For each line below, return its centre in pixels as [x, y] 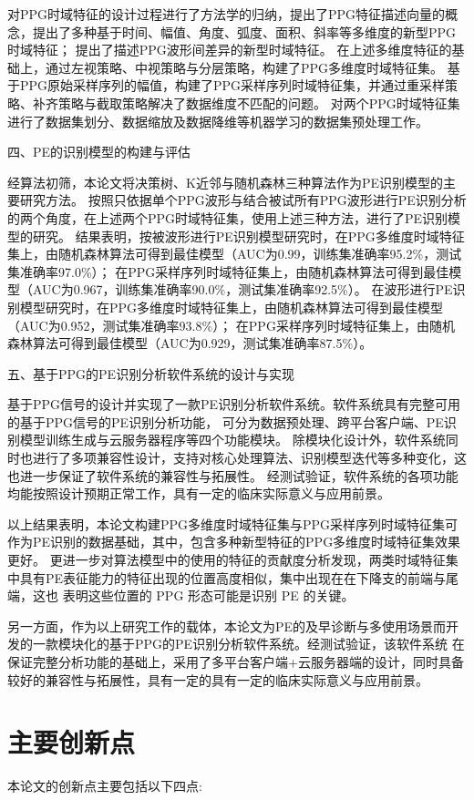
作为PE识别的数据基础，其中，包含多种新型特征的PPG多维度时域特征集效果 [234, 542]
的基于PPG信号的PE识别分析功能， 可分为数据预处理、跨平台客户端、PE [226, 421]
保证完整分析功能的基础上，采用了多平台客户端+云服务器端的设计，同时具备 [236, 662]
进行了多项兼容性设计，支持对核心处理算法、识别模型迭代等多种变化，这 [249, 458]
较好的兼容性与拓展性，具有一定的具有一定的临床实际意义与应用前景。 [218, 679]
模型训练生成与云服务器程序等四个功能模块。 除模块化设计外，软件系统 [232, 440]
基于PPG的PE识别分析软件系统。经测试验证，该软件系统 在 [287, 644]
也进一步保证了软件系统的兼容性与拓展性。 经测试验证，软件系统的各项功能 [233, 475]
